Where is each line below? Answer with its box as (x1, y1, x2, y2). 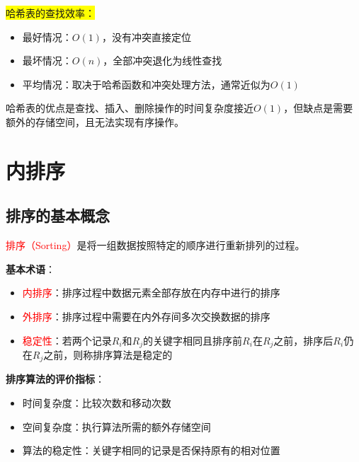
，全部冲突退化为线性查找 (103, 53, 222, 68)
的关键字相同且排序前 (143, 333, 243, 347)
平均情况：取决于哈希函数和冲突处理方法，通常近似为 (22, 76, 270, 91)
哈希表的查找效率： (6, 6, 95, 20)
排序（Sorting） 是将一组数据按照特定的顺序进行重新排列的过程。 (6, 238, 305, 253)
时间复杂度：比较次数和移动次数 (22, 395, 171, 410)
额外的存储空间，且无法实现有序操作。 (6, 114, 184, 129)
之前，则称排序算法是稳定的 (43, 347, 173, 362)
